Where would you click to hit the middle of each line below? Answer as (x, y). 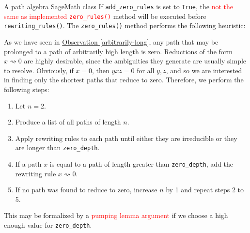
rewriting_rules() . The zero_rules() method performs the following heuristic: (125, 25)
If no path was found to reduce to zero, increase (86, 190)
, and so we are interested (204, 70)
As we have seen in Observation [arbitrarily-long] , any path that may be (111, 41)
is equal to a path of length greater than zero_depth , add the (141, 163)
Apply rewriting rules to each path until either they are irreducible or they (126, 138)
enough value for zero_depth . (48, 225)
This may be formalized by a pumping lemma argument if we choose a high (116, 215)
